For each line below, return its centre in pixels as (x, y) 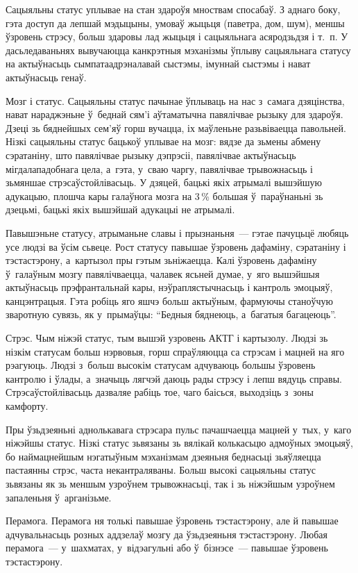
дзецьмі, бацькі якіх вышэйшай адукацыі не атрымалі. (120, 209)
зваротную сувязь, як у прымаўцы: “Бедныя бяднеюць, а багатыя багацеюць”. (171, 314)
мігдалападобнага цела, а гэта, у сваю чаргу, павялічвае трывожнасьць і (159, 168)
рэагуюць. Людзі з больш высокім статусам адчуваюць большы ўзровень (161, 365)
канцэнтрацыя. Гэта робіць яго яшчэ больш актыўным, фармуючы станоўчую (170, 300)
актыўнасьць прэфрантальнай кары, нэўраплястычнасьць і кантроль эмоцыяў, (169, 287)
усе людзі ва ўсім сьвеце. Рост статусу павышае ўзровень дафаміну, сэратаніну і (176, 246)
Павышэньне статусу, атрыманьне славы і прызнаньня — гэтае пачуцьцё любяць (177, 232)
